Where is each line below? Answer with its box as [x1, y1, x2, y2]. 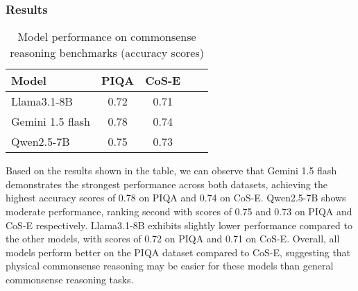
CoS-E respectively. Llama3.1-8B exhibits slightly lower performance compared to [6, 217, 352, 232]
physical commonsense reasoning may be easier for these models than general [6, 258, 334, 273]
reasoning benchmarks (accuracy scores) [10, 44, 204, 61]
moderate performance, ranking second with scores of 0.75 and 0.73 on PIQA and [6, 204, 352, 218]
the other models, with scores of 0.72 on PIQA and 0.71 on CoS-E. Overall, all [6, 231, 340, 246]
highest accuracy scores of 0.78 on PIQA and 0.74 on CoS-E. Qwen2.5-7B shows [6, 190, 346, 205]
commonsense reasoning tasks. [6, 272, 134, 286]
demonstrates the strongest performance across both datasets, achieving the [6, 176, 327, 191]
